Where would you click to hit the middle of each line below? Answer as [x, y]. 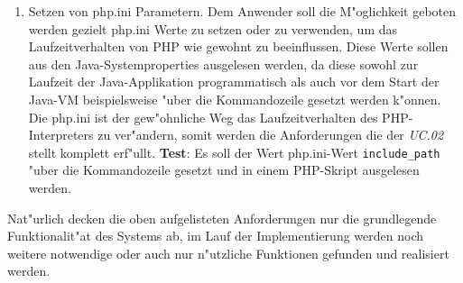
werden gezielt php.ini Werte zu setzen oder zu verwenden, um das [213, 28]
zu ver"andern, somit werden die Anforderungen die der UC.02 [271, 135]
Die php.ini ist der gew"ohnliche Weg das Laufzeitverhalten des [203, 117]
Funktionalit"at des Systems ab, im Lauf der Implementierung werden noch [215, 236]
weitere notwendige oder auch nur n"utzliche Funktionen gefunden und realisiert [228, 253]
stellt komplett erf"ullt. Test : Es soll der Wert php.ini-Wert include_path [234, 152]
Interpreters [61, 135]
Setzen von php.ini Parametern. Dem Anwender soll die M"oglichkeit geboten [242, 11]
